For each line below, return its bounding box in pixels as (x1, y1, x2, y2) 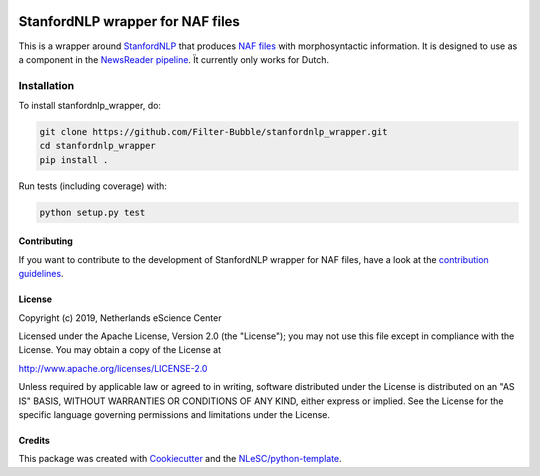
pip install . (39, 154, 109, 165)
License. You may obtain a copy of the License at (18, 344, 222, 356)
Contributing (18, 235, 74, 247)
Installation (18, 78, 75, 92)
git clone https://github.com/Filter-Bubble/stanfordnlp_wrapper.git (39, 126, 388, 138)
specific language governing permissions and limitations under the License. (18, 408, 330, 420)
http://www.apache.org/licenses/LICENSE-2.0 (18, 362, 208, 374)
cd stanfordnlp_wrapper (39, 140, 157, 152)
